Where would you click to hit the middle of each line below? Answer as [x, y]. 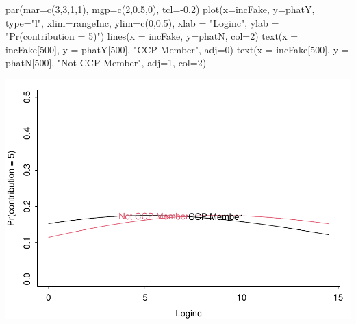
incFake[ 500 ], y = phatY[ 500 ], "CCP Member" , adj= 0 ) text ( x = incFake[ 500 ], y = [177, 49]
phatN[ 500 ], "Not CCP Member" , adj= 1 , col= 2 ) [106, 63]
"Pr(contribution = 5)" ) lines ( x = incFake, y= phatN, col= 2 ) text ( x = [152, 36]
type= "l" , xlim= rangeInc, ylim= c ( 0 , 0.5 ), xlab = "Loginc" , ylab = [142, 22]
